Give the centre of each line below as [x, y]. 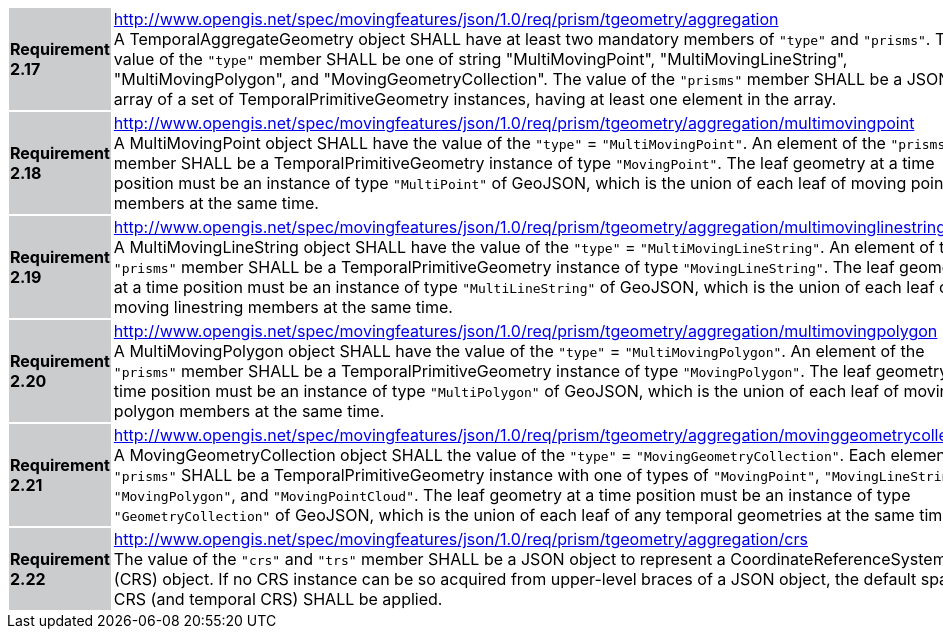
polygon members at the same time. [249, 411]
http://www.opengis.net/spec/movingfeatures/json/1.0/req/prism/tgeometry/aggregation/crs [460, 539]
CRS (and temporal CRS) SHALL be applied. [278, 599]
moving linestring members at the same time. [283, 307]
